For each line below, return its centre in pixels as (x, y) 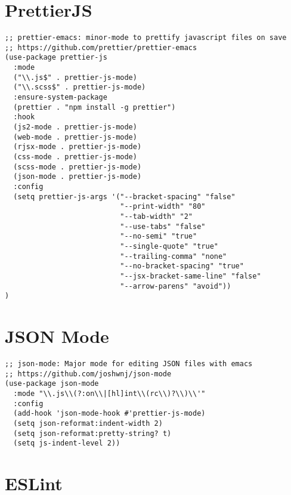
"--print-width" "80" (163, 207)
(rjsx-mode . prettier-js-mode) (78, 147)
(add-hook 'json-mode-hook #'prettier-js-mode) (109, 414)
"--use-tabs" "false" (163, 226)
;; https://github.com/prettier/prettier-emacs (101, 47)
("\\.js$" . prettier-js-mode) (75, 77)
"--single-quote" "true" (169, 246)
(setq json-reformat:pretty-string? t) (92, 433)
